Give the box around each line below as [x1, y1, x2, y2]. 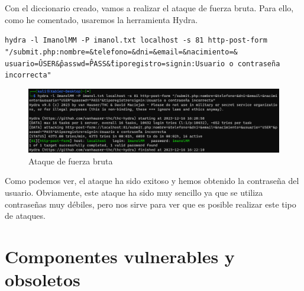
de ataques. [5, 209, 46, 222]
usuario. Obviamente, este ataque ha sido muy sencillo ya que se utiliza [5, 186, 263, 199]
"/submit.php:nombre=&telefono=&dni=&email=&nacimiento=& [5, 47, 238, 56]
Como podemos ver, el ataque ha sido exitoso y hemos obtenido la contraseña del [5, 174, 299, 187]
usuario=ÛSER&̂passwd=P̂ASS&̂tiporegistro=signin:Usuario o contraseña [5, 59, 280, 68]
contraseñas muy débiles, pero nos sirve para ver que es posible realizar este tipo [5, 198, 296, 210]
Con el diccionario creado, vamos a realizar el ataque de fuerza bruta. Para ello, [5, 2, 294, 14]
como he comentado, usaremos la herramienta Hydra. [5, 13, 198, 25]
